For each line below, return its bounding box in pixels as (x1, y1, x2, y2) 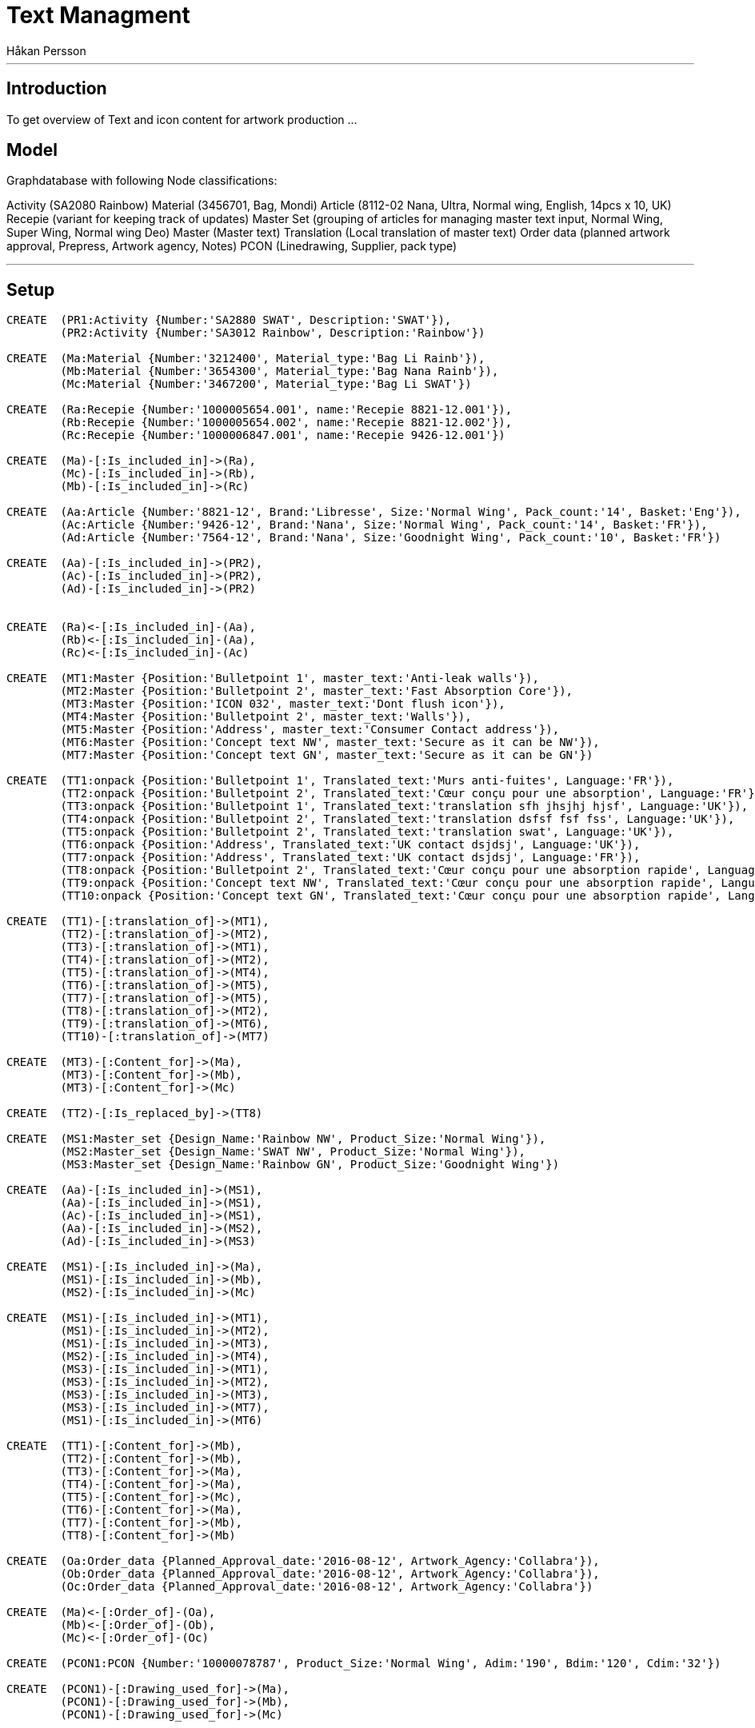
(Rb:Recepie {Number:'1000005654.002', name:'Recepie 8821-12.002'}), (60, 416, 513, 429)
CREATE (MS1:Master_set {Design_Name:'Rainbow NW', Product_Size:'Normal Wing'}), (6, 1132, 546, 1146)
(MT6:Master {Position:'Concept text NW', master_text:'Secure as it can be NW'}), (60, 736, 600, 749)
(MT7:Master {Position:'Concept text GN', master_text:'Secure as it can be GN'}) (60, 748, 593, 762)
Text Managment (6, 2, 190, 29)
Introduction (6, 78, 107, 99)
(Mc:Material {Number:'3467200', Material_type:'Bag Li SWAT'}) (60, 377, 472, 391)
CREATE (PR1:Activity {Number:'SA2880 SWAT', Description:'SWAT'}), (6, 313, 452, 327)
